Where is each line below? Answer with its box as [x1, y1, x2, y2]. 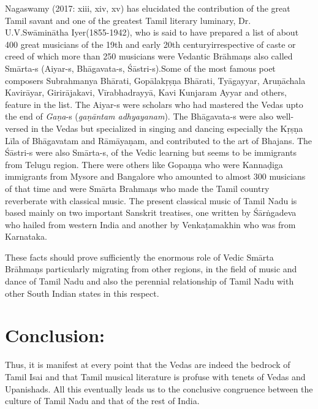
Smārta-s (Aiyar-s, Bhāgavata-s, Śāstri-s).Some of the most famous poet [5, 61, 276, 74]
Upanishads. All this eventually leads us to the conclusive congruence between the [5, 382, 313, 395]
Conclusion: [5, 323, 105, 348]
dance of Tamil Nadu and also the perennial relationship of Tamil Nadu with [5, 275, 294, 288]
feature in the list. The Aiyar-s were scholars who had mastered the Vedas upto [5, 97, 303, 110]
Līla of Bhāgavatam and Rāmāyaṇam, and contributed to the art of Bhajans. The [5, 134, 312, 147]
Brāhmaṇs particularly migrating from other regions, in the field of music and [5, 262, 297, 275]
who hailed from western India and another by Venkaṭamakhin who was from [5, 218, 296, 231]
